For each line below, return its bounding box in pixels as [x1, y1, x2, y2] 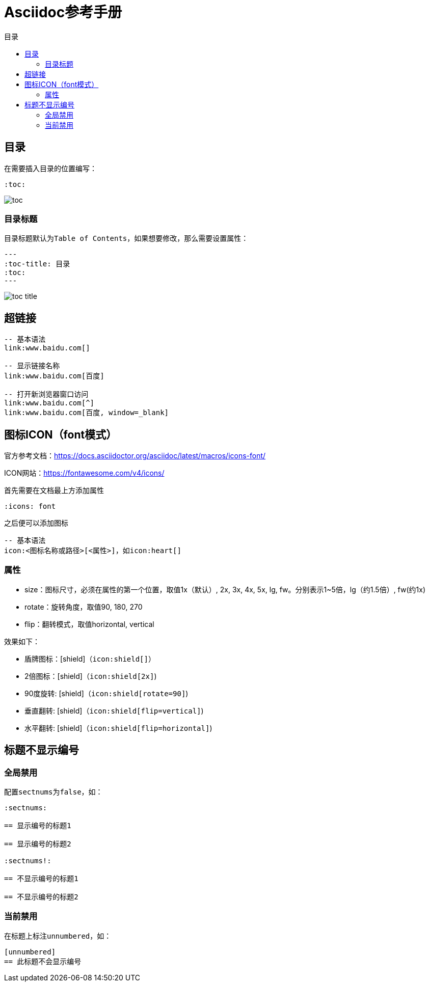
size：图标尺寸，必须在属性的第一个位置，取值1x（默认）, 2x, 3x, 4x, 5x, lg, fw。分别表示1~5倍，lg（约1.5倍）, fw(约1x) [24, 585, 425, 594]
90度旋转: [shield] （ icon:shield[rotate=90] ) [24, 689, 189, 698]
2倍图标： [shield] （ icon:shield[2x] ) [24, 671, 157, 680]
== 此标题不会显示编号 [4, 957, 82, 966]
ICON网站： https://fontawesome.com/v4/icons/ [4, 469, 165, 478]
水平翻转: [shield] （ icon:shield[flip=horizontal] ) [24, 723, 212, 732]
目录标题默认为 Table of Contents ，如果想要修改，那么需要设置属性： [4, 234, 249, 243]
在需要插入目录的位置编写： [4, 163, 97, 173]
